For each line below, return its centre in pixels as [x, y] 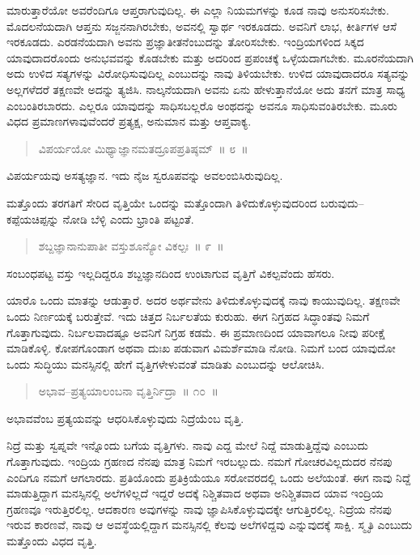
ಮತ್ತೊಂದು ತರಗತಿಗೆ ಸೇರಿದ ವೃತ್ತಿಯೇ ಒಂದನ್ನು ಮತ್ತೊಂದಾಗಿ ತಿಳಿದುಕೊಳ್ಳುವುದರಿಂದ [162, 202]
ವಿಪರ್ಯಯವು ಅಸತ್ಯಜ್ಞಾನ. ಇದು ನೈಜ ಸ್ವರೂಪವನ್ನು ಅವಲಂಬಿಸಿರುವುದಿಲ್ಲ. [145, 175]
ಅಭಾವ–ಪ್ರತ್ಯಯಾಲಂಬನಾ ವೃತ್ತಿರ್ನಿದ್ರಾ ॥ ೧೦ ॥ [128, 391]
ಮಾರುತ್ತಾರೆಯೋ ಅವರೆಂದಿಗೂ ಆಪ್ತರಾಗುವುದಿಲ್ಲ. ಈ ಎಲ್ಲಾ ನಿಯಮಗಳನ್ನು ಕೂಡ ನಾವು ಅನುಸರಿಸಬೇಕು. [198, 10]
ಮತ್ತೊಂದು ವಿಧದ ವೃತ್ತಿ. [52, 541]
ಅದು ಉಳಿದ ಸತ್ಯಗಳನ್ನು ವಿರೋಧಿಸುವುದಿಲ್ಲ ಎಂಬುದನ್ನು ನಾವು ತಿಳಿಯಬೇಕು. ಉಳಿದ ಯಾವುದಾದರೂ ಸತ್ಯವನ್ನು [208, 73]
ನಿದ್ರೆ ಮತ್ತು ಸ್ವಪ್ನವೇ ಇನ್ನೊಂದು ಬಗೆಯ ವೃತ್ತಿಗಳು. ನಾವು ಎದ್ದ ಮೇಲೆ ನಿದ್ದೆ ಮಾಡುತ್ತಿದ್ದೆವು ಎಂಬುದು [187, 445]
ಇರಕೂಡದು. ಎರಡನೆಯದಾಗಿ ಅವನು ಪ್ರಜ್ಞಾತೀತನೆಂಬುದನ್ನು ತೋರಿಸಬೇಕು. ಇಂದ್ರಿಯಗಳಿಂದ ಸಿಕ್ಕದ [185, 42]
